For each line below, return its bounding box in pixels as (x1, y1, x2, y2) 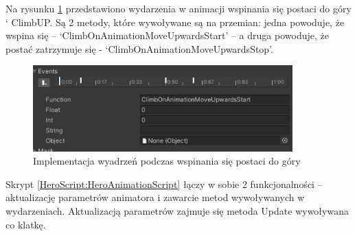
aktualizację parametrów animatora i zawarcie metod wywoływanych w (5, 190, 305, 204)
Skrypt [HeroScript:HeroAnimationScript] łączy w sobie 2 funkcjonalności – (5, 176, 323, 191)
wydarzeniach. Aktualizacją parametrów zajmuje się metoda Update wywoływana (5, 203, 349, 217)
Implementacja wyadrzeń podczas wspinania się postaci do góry (33, 154, 301, 168)
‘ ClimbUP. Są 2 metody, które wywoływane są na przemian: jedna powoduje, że (5, 14, 345, 29)
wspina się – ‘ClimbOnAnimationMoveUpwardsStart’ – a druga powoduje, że (5, 28, 329, 43)
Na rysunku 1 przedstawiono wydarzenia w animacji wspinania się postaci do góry (5, 1, 352, 15)
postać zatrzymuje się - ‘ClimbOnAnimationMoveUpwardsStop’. (5, 41, 273, 56)
